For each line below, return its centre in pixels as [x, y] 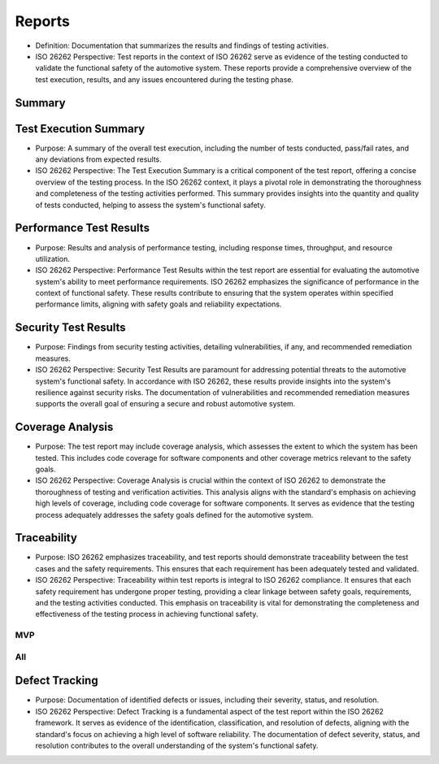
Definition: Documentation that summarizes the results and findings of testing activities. [182, 46]
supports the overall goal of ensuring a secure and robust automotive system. [165, 404]
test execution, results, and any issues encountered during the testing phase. [165, 79]
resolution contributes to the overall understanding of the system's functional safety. [177, 746]
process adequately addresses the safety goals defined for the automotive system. [174, 514]
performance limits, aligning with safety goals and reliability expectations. [159, 304]
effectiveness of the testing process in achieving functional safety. [147, 614]
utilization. [53, 258]
